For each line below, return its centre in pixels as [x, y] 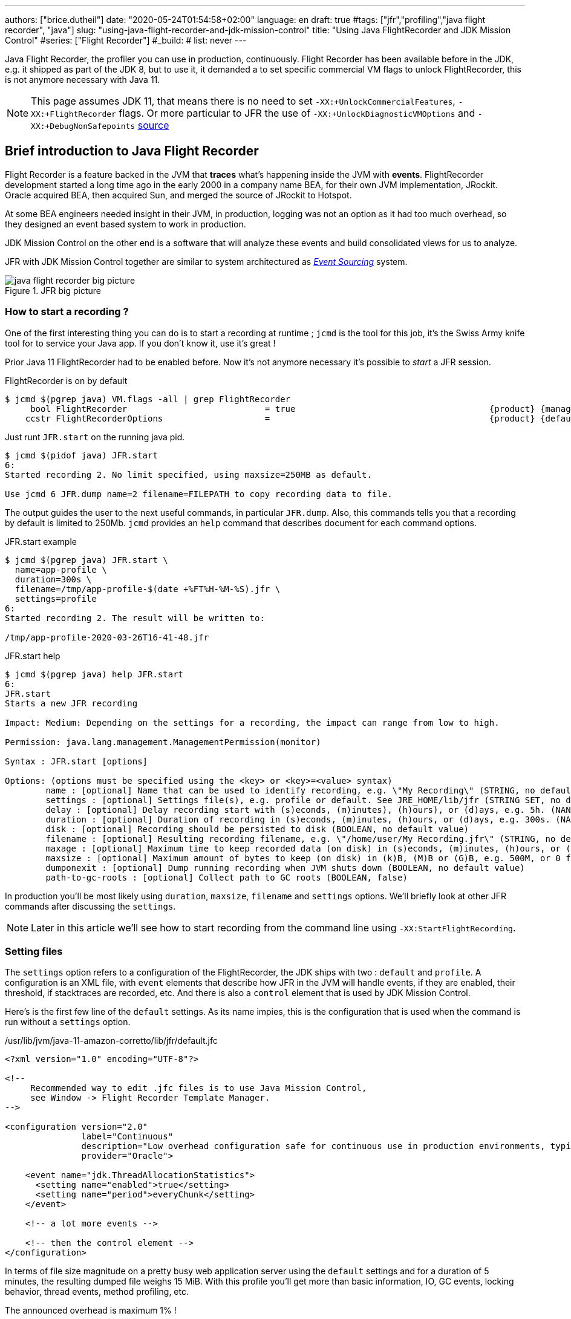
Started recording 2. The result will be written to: [135, 618]
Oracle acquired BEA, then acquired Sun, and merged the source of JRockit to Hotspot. [178, 195]
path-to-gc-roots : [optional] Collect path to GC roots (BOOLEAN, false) [227, 877]
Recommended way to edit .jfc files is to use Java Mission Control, [199, 1088]
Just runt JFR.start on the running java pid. [95, 437]
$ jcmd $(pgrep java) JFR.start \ [86, 560]
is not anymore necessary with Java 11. [83, 80]
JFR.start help [33, 656]
